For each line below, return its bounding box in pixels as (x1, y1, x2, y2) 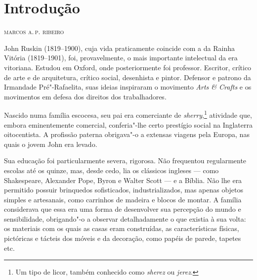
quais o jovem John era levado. (4, 139, 97, 149)
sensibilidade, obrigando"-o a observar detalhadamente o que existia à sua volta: (4, 213, 246, 224)
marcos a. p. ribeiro (4, 26, 64, 37)
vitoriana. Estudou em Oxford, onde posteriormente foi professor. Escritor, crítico (4, 62, 252, 72)
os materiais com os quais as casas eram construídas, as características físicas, (4, 223, 239, 233)
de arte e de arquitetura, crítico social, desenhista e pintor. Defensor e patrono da (4, 72, 251, 82)
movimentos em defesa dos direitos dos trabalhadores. (4, 91, 167, 101)
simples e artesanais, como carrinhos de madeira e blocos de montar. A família (4, 194, 242, 204)
